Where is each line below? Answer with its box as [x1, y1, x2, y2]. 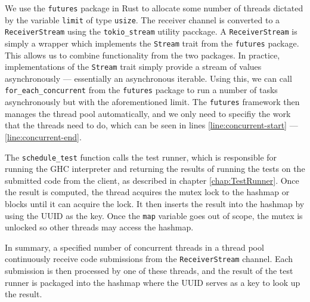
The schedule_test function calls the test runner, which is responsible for [5, 150, 277, 163]
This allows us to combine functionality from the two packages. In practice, [5, 48, 280, 61]
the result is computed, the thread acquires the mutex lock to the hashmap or [5, 186, 290, 198]
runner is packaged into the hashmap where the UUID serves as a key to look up [5, 276, 300, 288]
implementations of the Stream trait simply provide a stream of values [5, 60, 262, 73]
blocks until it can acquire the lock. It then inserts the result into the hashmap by [5, 198, 305, 209]
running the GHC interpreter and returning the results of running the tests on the [5, 162, 305, 175]
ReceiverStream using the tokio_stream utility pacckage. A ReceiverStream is [5, 25, 297, 38]
